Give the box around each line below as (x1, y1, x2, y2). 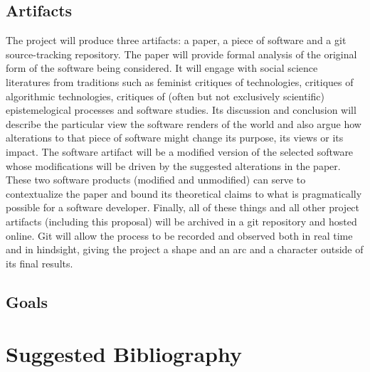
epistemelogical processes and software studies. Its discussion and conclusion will (6, 102, 356, 117)
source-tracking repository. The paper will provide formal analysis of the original (6, 46, 357, 61)
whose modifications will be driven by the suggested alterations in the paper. (6, 158, 341, 173)
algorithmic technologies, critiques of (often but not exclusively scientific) (6, 88, 324, 103)
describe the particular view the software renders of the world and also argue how (6, 116, 361, 131)
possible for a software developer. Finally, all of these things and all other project (6, 200, 360, 215)
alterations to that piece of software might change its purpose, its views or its (6, 130, 344, 145)
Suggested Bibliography (6, 339, 242, 368)
